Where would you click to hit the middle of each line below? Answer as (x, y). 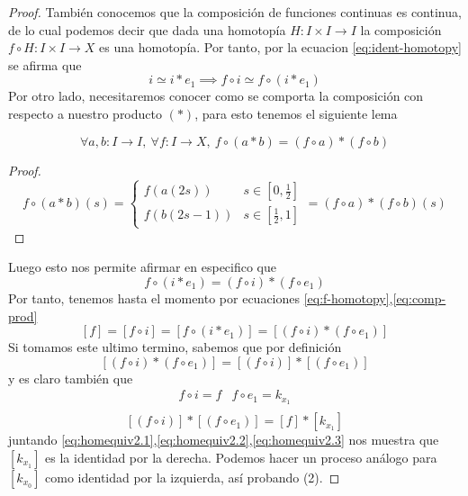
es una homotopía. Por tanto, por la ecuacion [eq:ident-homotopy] (280, 47)
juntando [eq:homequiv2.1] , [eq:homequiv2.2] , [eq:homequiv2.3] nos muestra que (224, 440)
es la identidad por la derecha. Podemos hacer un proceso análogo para (241, 457)
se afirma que (45, 64)
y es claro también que (71, 378)
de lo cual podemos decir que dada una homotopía (147, 29)
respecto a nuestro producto (85, 113)
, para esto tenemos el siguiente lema (296, 113)
